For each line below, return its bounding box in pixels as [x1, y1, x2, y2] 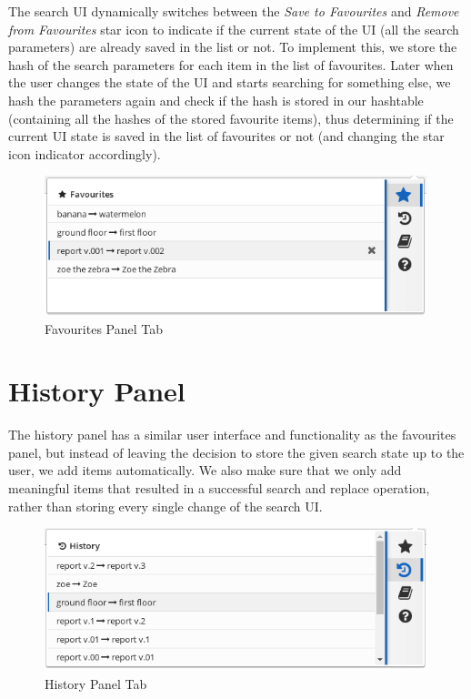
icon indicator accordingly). [8, 144, 161, 163]
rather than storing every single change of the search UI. [8, 496, 323, 515]
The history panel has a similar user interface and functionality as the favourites [8, 425, 456, 444]
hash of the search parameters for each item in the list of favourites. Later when [8, 55, 454, 74]
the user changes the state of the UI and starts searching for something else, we [8, 73, 451, 92]
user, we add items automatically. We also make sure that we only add [8, 461, 402, 480]
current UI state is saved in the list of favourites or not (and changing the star [8, 127, 445, 146]
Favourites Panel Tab [45, 319, 164, 338]
